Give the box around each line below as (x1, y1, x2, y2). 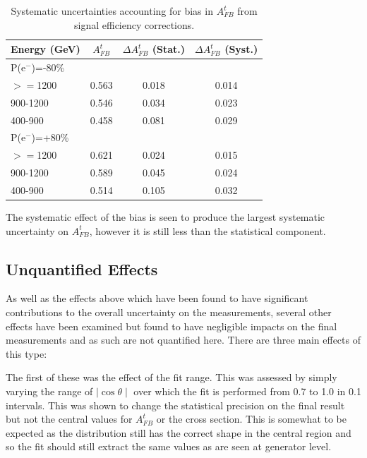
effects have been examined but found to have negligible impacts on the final (6, 318, 337, 333)
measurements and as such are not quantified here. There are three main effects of (6, 332, 361, 347)
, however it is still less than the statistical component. (89, 223, 326, 238)
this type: (6, 346, 47, 361)
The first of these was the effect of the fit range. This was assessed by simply (6, 370, 337, 385)
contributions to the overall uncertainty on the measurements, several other (6, 305, 332, 320)
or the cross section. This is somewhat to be (156, 411, 347, 426)
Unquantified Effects (6, 258, 158, 279)
